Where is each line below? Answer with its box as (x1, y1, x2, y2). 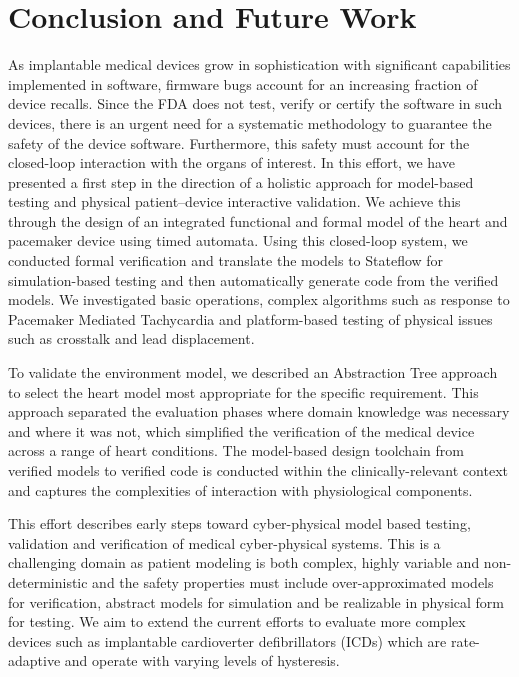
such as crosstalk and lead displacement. (8, 328, 255, 349)
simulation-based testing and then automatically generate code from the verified (8, 269, 499, 290)
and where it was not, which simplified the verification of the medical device (8, 420, 475, 441)
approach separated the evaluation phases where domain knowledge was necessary (8, 401, 510, 422)
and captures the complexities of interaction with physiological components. (8, 479, 473, 500)
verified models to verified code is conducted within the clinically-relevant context (8, 460, 508, 480)
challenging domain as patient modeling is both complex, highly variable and (8, 552, 480, 573)
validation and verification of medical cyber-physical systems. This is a (8, 532, 441, 553)
